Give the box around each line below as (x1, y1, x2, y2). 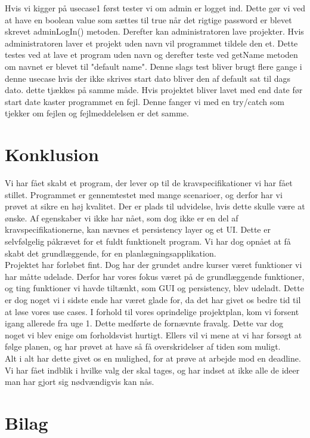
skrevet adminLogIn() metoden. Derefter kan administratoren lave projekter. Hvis (5, 25, 304, 38)
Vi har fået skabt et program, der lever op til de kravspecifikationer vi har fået (5, 177, 293, 189)
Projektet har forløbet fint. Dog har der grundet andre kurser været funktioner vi (5, 258, 302, 271)
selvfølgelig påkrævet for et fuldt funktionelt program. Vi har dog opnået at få (5, 235, 291, 248)
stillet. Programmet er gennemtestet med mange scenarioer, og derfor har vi (5, 188, 283, 201)
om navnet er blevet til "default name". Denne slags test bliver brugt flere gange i (5, 60, 302, 72)
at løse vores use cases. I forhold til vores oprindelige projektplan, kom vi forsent (5, 305, 299, 317)
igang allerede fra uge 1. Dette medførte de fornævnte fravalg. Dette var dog (5, 317, 283, 329)
